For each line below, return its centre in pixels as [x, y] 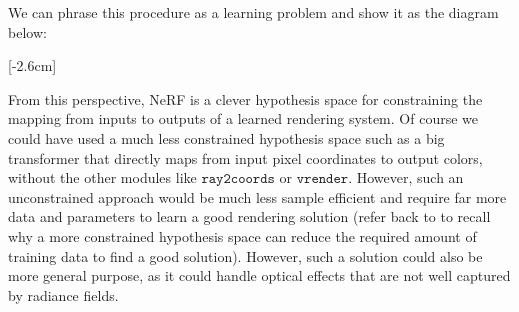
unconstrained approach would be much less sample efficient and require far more [257, 196]
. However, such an [406, 177]
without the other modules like [102, 177]
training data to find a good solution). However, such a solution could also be [245, 255]
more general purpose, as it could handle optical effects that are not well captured [259, 275]
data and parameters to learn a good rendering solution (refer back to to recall [249, 216]
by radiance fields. [63, 294]
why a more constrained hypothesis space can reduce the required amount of [242, 235]
